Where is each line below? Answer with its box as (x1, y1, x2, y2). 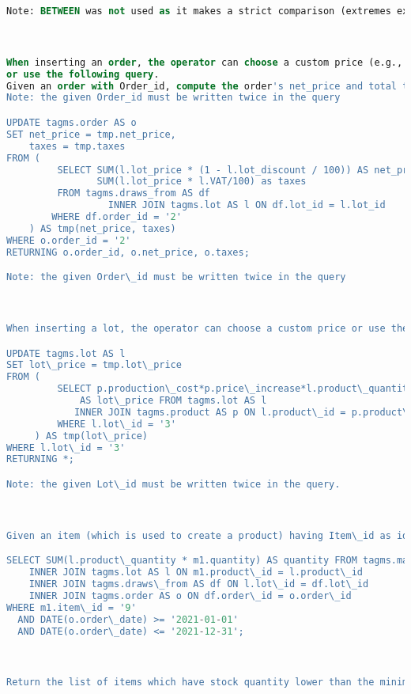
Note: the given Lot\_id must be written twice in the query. (6, 478, 341, 490)
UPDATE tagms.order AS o (6, 117, 137, 128)
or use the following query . (6, 68, 160, 80)
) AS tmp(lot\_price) (34, 430, 148, 442)
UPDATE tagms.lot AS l (6, 347, 126, 359)
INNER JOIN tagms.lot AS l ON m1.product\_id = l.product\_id (28, 567, 364, 578)
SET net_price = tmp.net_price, (6, 128, 176, 140)
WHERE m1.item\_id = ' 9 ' (6, 601, 137, 613)
